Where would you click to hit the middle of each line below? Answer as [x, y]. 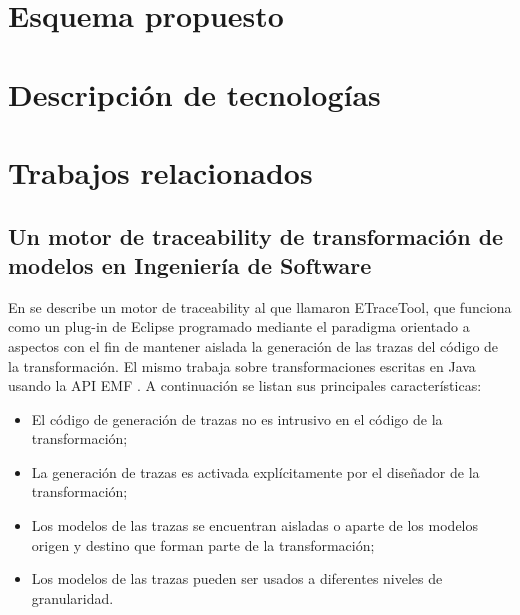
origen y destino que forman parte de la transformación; [203, 544]
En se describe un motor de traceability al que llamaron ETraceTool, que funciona [260, 306]
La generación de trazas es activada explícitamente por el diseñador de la [255, 471]
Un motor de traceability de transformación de [256, 235]
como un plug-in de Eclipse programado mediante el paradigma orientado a [239, 326]
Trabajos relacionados [160, 171]
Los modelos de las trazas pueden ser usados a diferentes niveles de [237, 578]
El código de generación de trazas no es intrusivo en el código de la [237, 418]
